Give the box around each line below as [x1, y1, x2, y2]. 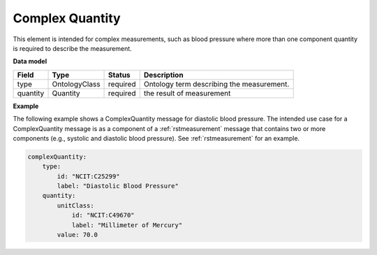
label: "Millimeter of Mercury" [71, 221, 183, 229]
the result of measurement [143, 88, 231, 98]
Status [108, 70, 131, 79]
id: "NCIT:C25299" [57, 172, 120, 180]
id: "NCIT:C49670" [71, 211, 135, 219]
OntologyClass [52, 79, 101, 88]
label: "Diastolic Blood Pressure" [57, 182, 179, 190]
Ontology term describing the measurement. [143, 79, 290, 88]
